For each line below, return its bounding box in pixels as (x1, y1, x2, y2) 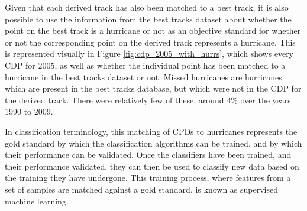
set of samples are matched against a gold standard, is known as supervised (5, 183, 278, 195)
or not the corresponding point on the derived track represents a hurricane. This (5, 35, 296, 48)
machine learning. (5, 194, 69, 207)
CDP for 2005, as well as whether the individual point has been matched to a (5, 59, 286, 71)
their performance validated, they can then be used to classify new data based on (5, 160, 299, 172)
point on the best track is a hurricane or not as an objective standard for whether (5, 24, 301, 37)
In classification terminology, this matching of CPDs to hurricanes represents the (5, 125, 298, 137)
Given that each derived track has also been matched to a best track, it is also (5, 1, 289, 13)
